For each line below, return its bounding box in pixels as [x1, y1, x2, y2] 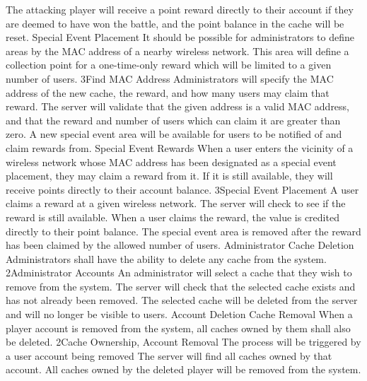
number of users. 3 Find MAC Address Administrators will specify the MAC [6, 71, 334, 86]
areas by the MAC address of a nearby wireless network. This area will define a [6, 43, 349, 58]
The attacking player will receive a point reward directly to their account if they [6, 2, 354, 16]
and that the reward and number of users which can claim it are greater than [6, 112, 341, 127]
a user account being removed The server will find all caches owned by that [6, 348, 332, 363]
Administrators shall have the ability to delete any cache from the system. [6, 251, 327, 266]
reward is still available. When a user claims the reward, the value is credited [6, 209, 339, 224]
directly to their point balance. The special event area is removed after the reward [6, 223, 361, 238]
